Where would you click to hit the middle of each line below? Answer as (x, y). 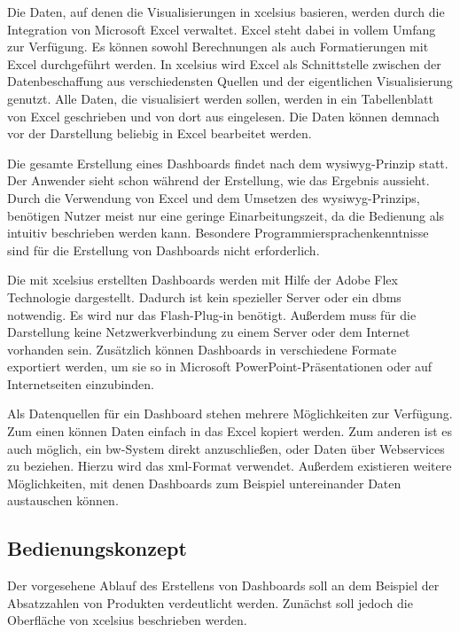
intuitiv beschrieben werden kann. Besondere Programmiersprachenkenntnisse (218, 233)
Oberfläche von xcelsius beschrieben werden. (127, 620)
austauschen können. (63, 500)
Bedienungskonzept (97, 548)
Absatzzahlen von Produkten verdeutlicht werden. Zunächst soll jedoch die (210, 602)
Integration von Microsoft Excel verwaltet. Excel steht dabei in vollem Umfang (222, 29)
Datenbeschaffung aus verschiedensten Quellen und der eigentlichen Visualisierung (230, 81)
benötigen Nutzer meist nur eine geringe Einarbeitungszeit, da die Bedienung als (226, 215)
